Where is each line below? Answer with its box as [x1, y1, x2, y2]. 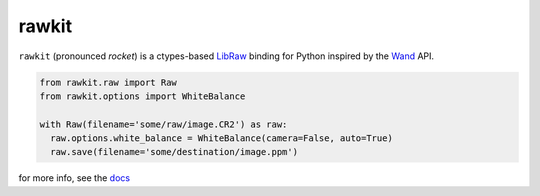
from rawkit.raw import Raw [39, 76, 177, 88]
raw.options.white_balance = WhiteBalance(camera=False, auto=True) [50, 133, 394, 144]
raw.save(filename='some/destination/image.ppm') [50, 146, 299, 158]
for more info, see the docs [18, 172, 130, 184]
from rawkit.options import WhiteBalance [39, 90, 246, 102]
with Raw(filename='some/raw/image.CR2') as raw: [39, 118, 288, 130]
